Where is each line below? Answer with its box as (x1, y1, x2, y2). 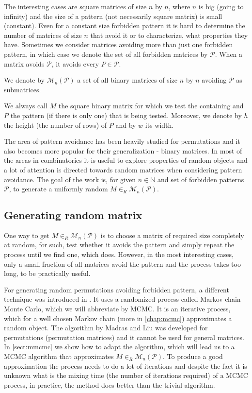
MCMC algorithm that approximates (4, 351, 114, 361)
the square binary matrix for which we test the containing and (58, 101, 244, 111)
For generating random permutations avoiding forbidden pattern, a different (4, 284, 229, 294)
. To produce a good (163, 351, 223, 361)
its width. (145, 120, 174, 130)
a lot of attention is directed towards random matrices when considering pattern (4, 164, 242, 174)
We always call (4, 101, 47, 111)
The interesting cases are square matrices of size (4, 1, 147, 11)
